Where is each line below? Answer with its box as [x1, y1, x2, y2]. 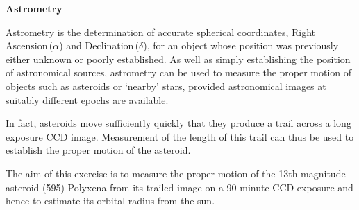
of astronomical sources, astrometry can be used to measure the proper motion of [6, 65, 352, 80]
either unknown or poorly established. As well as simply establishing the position [6, 51, 351, 66]
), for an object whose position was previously [143, 38, 339, 53]
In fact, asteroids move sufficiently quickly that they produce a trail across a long [6, 116, 351, 130]
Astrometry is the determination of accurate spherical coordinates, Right [6, 24, 316, 39]
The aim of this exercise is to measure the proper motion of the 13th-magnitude [6, 166, 346, 180]
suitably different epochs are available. [6, 92, 169, 107]
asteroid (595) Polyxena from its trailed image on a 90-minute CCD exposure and [6, 180, 353, 194]
